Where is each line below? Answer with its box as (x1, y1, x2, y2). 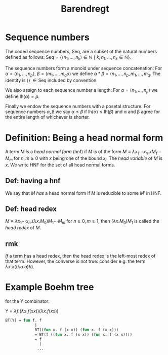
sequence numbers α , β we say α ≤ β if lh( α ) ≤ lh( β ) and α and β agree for (5, 109, 160, 115)
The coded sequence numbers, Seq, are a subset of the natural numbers (5, 48, 157, 54)
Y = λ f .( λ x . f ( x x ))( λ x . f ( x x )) (5, 308, 59, 314)
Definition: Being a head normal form (5, 132, 163, 144)
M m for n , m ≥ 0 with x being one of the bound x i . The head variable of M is (5, 155, 163, 162)
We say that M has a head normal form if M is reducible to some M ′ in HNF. (5, 190, 162, 196)
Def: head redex (5, 205, 57, 214)
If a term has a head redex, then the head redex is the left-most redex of (5, 253, 156, 259)
